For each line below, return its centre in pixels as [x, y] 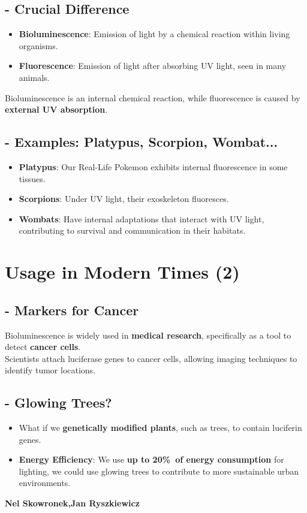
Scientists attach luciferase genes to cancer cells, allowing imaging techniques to [151, 358]
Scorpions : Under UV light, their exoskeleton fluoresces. [124, 199]
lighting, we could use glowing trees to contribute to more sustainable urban [159, 471]
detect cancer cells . [43, 347]
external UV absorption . [56, 109]
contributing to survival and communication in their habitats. [132, 230]
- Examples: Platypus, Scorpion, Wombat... [142, 142]
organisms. [38, 45]
